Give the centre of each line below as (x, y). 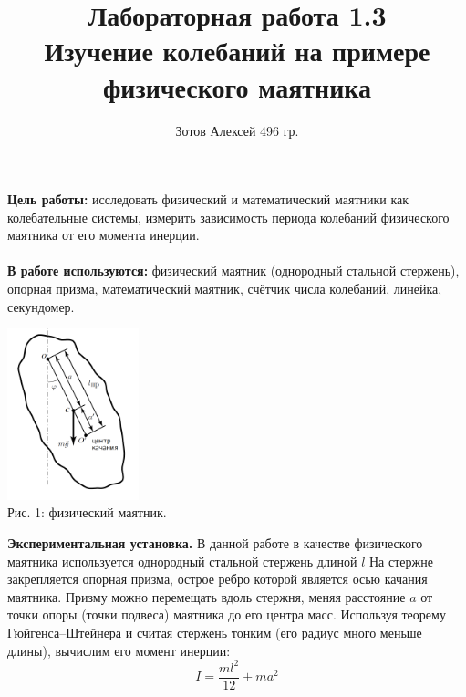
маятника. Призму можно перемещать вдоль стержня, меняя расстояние (207, 596)
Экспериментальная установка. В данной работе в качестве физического (215, 542)
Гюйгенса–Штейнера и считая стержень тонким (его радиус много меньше (215, 632)
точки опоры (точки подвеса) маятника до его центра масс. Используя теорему (227, 614)
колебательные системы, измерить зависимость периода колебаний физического (228, 217)
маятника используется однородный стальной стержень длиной (182, 561)
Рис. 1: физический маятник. (87, 512)
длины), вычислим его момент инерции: (119, 650)
